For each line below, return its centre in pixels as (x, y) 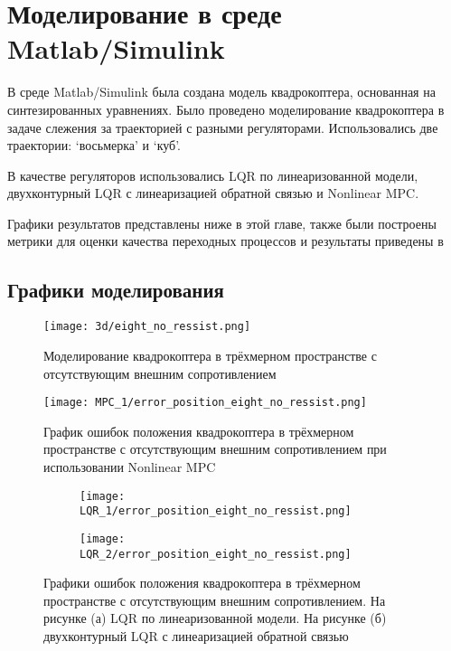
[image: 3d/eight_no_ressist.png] (147, 327)
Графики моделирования (116, 290)
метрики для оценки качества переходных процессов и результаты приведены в (225, 241)
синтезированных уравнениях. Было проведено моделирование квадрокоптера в (226, 109)
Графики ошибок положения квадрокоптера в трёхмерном (202, 583)
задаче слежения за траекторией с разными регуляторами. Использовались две (223, 127)
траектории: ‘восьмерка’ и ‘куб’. (94, 145)
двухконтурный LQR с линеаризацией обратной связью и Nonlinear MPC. (213, 193)
